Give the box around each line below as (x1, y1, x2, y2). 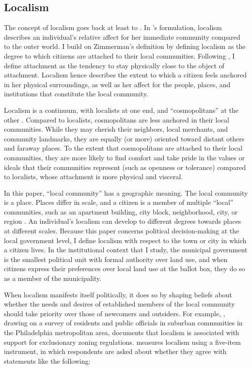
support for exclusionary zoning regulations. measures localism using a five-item (4, 337, 241, 347)
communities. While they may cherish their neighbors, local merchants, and (4, 124, 228, 134)
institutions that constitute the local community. (4, 89, 148, 99)
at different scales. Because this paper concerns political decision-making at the (4, 226, 239, 236)
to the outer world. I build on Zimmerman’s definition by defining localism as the (4, 41, 246, 51)
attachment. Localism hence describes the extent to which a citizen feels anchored (4, 70, 247, 80)
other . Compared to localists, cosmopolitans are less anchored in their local (4, 114, 229, 124)
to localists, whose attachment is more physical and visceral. (4, 171, 183, 182)
